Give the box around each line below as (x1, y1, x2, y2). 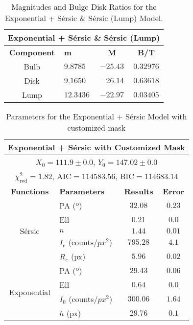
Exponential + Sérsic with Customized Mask (8, 141, 185, 153)
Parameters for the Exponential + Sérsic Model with (6, 111, 187, 122)
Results (124, 186, 153, 197)
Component (9, 46, 55, 58)
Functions (10, 186, 49, 197)
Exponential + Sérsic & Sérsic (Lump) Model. (4, 12, 163, 23)
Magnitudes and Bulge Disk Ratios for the (11, 1, 157, 12)
